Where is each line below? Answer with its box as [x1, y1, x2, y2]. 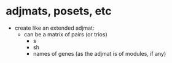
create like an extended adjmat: [14, 24, 95, 31]
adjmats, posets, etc [6, 4, 112, 18]
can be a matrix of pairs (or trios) [23, 30, 108, 38]
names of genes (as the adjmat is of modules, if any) [33, 50, 166, 57]
